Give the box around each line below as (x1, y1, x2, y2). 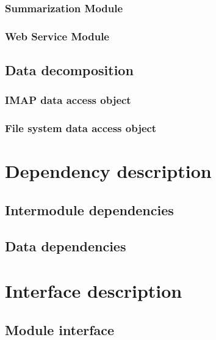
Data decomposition (5, 61, 134, 79)
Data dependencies (5, 236, 126, 255)
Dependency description (5, 158, 212, 183)
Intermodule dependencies (5, 200, 174, 219)
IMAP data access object (5, 92, 131, 108)
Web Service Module (5, 28, 109, 43)
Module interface (5, 320, 115, 339)
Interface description (5, 278, 182, 303)
